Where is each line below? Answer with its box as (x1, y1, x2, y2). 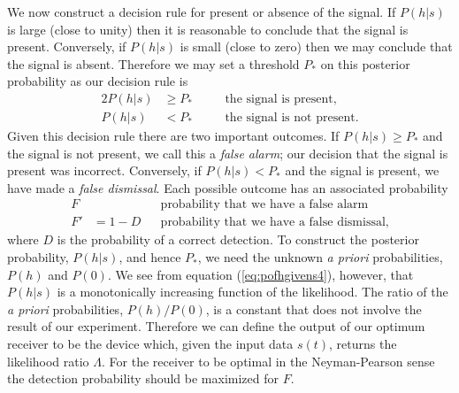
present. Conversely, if (7, 37, 126, 56)
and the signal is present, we (285, 161, 440, 180)
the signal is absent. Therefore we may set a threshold (7, 54, 300, 73)
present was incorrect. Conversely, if (7, 161, 202, 180)
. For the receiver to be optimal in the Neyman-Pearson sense (102, 351, 435, 370)
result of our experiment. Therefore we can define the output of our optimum (7, 317, 425, 335)
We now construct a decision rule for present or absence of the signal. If (7, 3, 396, 20)
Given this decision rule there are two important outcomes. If (7, 127, 340, 145)
